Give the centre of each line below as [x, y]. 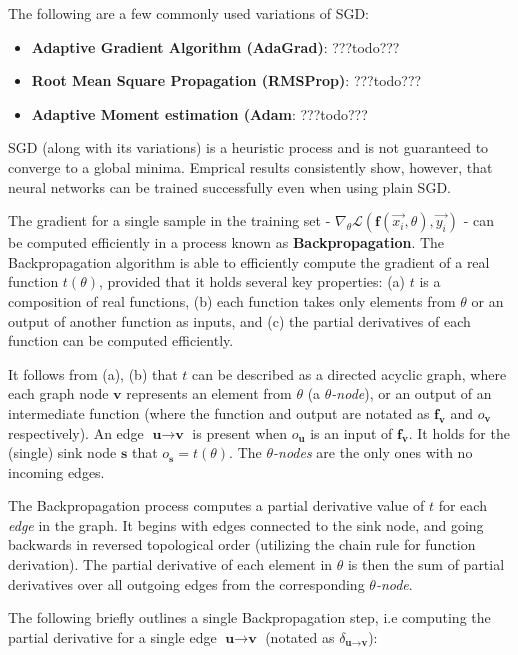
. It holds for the [459, 432]
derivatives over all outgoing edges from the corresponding [186, 583]
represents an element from [209, 393]
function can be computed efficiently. [121, 340]
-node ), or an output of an [411, 393]
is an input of [351, 432]
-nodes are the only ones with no [373, 452]
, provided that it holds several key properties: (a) [252, 281]
